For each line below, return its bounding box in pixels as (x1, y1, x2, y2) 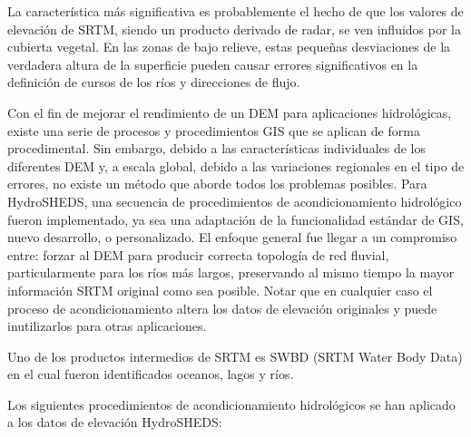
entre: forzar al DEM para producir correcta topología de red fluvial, (7, 245, 389, 264)
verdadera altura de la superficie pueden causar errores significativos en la (7, 54, 418, 73)
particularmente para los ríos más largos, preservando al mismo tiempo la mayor (7, 263, 455, 282)
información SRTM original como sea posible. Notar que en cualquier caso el (7, 280, 433, 299)
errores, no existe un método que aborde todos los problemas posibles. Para (7, 174, 427, 193)
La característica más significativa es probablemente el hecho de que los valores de (7, 2, 464, 20)
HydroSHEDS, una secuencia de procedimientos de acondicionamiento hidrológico (7, 191, 462, 210)
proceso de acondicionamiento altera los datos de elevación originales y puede (7, 298, 437, 317)
